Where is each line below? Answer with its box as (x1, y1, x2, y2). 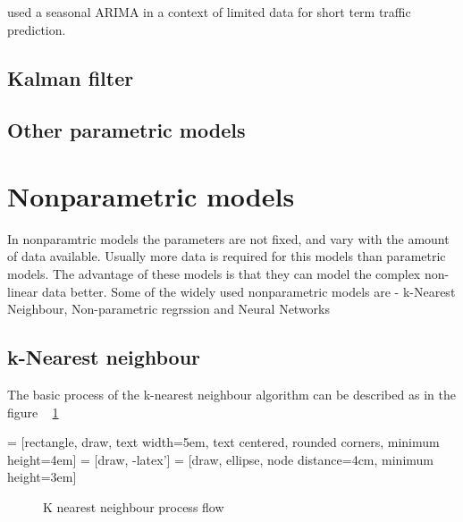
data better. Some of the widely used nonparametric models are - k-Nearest (41, 282, 456, 300)
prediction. (7, 20, 66, 38)
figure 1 (7, 402, 59, 421)
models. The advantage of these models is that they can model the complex (7, 265, 421, 283)
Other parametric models (7, 116, 246, 144)
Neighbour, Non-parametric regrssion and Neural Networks (7, 299, 331, 318)
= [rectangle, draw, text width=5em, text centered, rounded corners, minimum (7, 433, 440, 451)
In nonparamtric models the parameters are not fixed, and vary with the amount (7, 229, 450, 248)
